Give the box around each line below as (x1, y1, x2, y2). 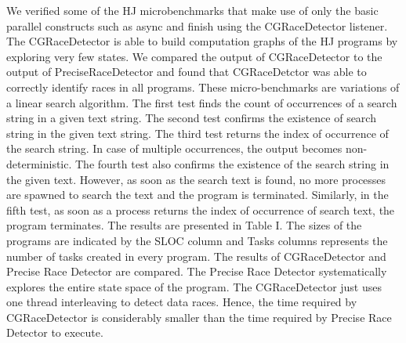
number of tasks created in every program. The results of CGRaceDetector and (6, 247, 386, 264)
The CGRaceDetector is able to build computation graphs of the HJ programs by (6, 33, 398, 49)
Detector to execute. (6, 324, 103, 341)
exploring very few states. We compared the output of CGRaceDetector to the (6, 48, 382, 64)
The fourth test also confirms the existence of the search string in (75, 155, 390, 171)
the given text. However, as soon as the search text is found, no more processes (6, 171, 386, 187)
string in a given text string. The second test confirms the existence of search (6, 110, 376, 126)
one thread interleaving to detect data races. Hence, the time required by (6, 294, 357, 310)
